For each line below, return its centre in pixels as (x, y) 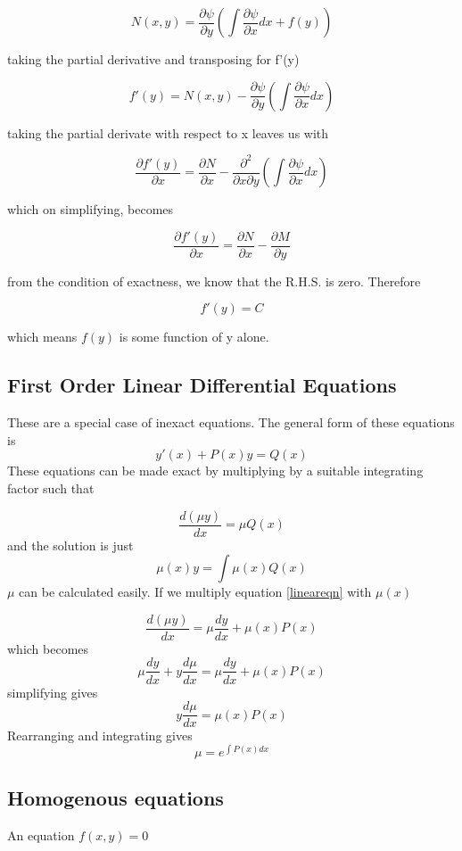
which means (42, 337)
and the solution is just (70, 545)
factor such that (51, 487)
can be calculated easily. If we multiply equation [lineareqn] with (195, 592)
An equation (41, 835)
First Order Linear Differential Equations (202, 385)
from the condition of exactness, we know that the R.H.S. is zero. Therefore (214, 281)
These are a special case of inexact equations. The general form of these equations (231, 422)
